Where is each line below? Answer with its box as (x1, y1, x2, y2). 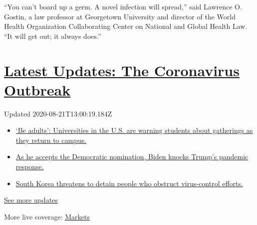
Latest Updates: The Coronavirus (4, 60, 240, 80)
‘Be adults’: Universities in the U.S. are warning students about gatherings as (15, 125, 253, 135)
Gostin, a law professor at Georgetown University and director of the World (4, 11, 236, 21)
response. (15, 161, 44, 172)
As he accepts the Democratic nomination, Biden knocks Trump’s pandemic (15, 151, 249, 162)
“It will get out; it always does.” (4, 30, 101, 41)
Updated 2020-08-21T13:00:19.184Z (4, 108, 112, 118)
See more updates (4, 195, 58, 205)
